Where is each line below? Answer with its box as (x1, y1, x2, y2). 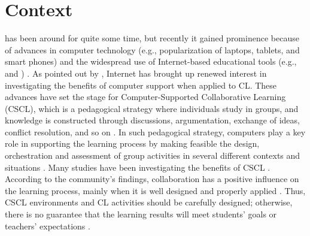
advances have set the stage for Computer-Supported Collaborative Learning (5, 90, 286, 103)
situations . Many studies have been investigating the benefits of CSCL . (5, 161, 271, 173)
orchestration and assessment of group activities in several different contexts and (5, 149, 300, 162)
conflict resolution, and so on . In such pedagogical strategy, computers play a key (5, 125, 306, 138)
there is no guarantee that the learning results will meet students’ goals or (5, 208, 277, 220)
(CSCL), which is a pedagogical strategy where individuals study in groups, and (5, 102, 299, 114)
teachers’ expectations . (5, 219, 90, 232)
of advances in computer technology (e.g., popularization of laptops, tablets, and (5, 43, 300, 56)
